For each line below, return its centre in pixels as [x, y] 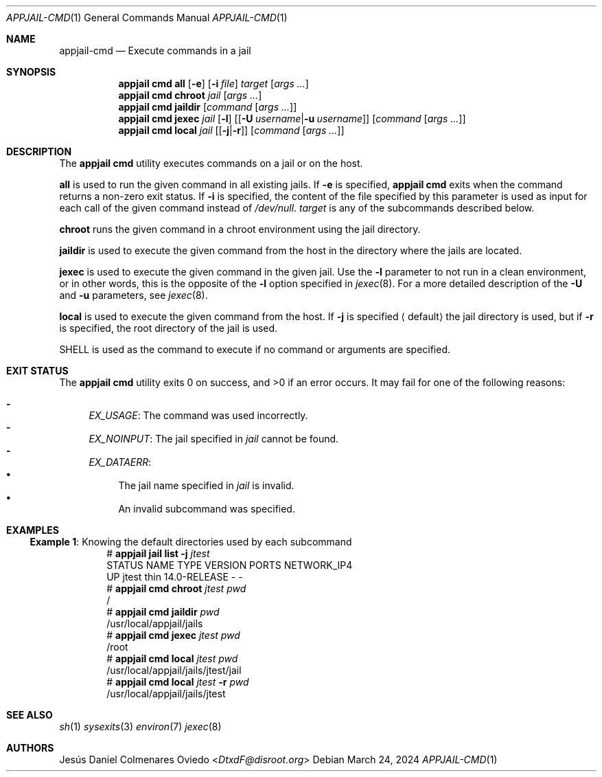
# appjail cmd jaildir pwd [163, 612]
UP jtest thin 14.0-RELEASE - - [175, 577]
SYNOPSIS [31, 72]
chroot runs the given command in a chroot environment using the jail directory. [240, 229]
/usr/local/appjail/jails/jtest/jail [174, 670]
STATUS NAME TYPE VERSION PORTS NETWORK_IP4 [230, 565]
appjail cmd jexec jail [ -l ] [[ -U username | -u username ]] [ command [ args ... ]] [292, 119]
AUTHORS [30, 748]
